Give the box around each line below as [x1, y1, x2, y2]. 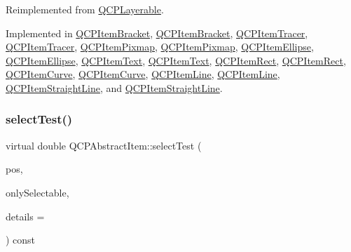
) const [6, 232, 36, 247]
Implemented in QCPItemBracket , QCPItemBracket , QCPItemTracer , [6, 25, 308, 40]
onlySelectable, [6, 185, 69, 199]
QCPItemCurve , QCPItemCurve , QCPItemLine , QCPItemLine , [6, 67, 280, 81]
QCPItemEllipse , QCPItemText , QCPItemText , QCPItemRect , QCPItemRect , [6, 53, 346, 67]
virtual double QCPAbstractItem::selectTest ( [6, 138, 202, 152]
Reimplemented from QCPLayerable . [6, 2, 164, 16]
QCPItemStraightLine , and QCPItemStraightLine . [6, 80, 223, 95]
